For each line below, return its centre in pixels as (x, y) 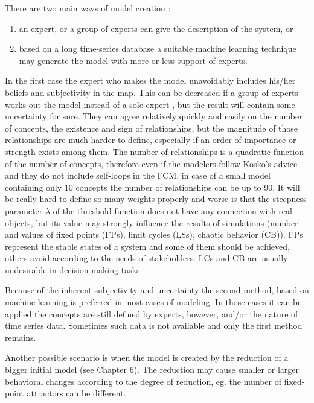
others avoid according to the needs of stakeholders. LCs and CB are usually (146, 258)
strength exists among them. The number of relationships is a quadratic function (154, 151)
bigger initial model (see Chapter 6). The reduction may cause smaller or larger (152, 370)
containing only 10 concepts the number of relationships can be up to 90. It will (152, 187)
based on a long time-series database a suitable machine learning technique (158, 49)
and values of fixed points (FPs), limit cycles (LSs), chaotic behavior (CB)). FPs (154, 234)
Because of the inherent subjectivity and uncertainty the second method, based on (157, 290)
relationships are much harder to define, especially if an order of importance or (151, 140)
